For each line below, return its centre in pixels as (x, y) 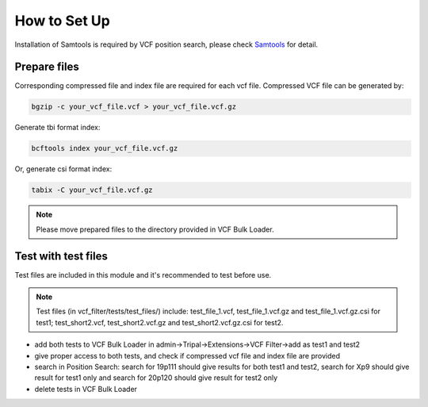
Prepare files (47, 67)
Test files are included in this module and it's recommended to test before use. (143, 275)
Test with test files (61, 256)
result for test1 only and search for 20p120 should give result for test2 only (156, 378)
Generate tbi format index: (57, 128)
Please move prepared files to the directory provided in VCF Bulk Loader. (155, 229)
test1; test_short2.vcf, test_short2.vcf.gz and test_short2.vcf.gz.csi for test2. (160, 322)
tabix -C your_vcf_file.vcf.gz (92, 190)
